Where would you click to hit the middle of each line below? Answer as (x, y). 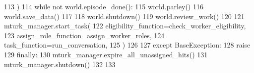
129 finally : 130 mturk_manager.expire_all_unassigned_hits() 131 (106, 54)
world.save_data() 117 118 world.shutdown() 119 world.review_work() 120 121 (124, 16)
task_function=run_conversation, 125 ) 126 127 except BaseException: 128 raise (127, 45)
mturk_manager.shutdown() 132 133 (60, 64)
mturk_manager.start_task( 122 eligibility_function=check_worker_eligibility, (125, 26)
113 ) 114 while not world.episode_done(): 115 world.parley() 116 (104, 6)
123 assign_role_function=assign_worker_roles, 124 (84, 35)
